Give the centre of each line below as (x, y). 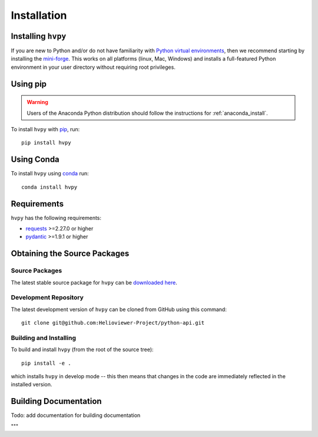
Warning (37, 102)
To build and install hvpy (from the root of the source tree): (82, 349)
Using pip (29, 84)
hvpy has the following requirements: (56, 218)
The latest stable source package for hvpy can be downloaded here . (94, 282)
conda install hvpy (49, 187)
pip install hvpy (46, 143)
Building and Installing (44, 338)
